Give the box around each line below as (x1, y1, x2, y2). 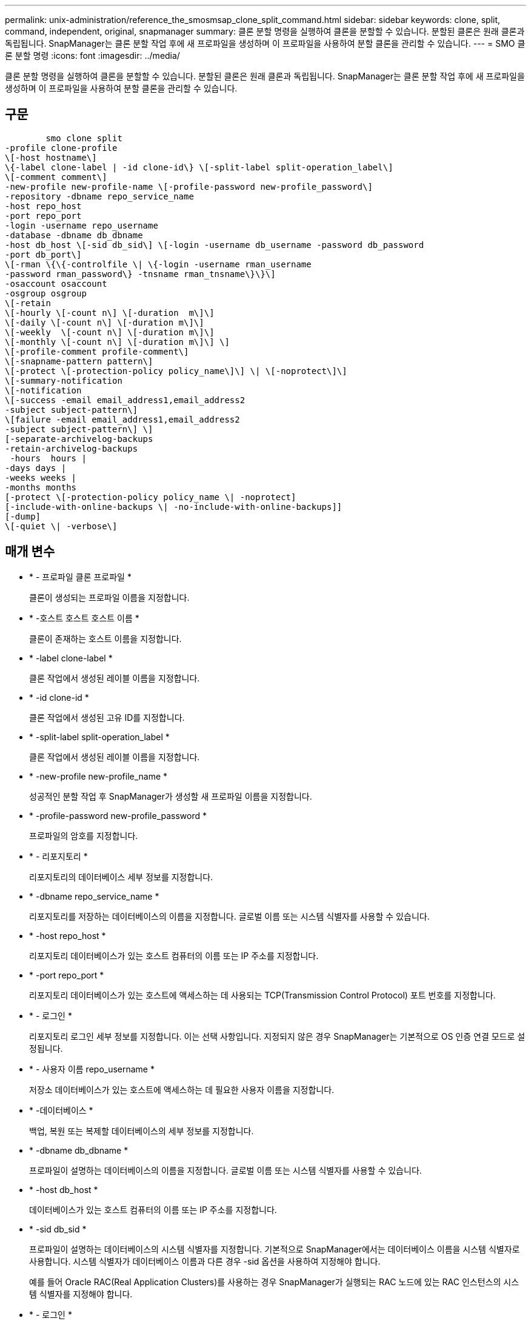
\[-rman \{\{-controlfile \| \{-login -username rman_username (5, 259, 312, 269)
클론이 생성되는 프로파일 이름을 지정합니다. (29, 592, 190, 603)
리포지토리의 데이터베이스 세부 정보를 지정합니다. (29, 871, 213, 882)
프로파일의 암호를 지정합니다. (29, 830, 138, 841)
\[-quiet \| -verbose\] (5, 521, 118, 531)
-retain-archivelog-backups (5, 443, 138, 453)
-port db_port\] (5, 249, 82, 259)
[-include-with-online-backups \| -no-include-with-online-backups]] (5, 501, 342, 512)
